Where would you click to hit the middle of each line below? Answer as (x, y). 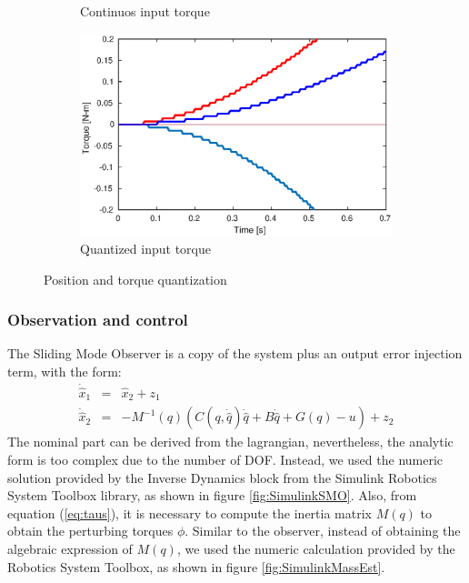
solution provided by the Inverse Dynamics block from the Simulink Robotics (222, 477)
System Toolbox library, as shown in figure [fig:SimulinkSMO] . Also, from (212, 495)
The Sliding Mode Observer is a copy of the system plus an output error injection (235, 353)
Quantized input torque (145, 248)
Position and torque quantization (135, 279)
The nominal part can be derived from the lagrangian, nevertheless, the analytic (230, 442)
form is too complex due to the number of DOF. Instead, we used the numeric (225, 460)
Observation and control (98, 320)
